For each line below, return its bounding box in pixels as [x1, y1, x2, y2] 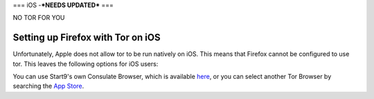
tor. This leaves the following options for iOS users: [12, 60, 159, 68]
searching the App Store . [12, 82, 84, 90]
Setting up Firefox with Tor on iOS [12, 32, 161, 44]
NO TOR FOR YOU [12, 14, 65, 22]
